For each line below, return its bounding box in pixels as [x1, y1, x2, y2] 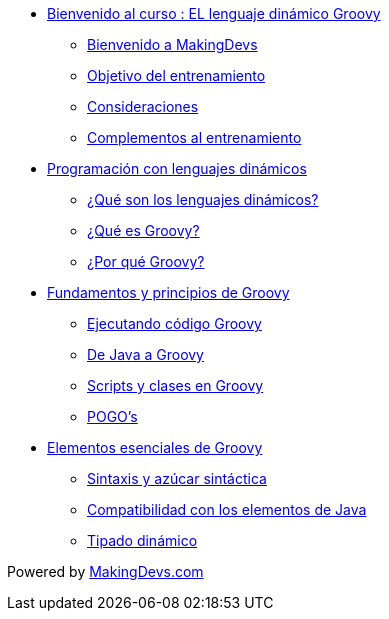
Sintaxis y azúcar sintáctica [87, 470, 267, 487]
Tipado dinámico [87, 532, 198, 549]
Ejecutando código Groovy [87, 315, 262, 332]
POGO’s [87, 408, 138, 425]
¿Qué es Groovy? [87, 222, 200, 239]
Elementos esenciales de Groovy [47, 439, 263, 456]
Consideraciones [87, 98, 199, 115]
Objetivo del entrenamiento [87, 67, 266, 84]
